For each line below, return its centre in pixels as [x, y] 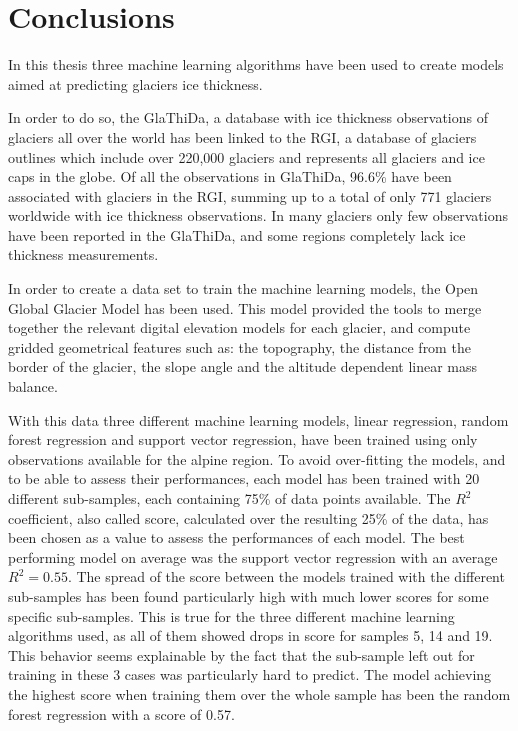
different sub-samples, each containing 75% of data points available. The [229, 498]
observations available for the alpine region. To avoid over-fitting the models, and [257, 458]
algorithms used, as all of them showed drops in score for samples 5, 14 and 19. [250, 635]
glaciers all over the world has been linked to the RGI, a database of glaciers [242, 136]
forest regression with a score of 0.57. [121, 713]
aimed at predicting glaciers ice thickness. [135, 83]
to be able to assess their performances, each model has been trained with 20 [244, 478]
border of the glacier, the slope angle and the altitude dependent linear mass [243, 366]
